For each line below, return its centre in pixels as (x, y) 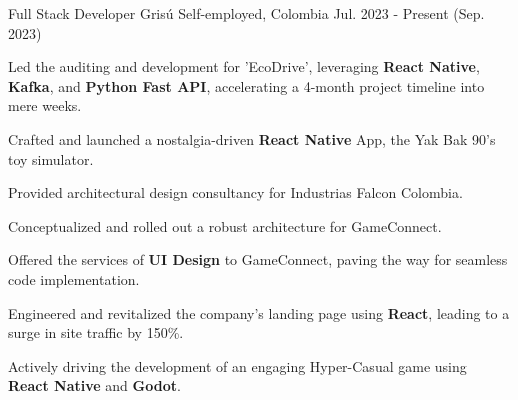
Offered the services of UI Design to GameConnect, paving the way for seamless (258, 259)
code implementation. (74, 278)
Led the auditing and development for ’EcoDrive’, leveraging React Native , (244, 66)
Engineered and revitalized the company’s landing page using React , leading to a (259, 312)
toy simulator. (51, 158)
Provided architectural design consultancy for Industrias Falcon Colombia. (235, 192)
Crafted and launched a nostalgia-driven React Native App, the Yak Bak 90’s (252, 138)
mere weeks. (45, 105)
